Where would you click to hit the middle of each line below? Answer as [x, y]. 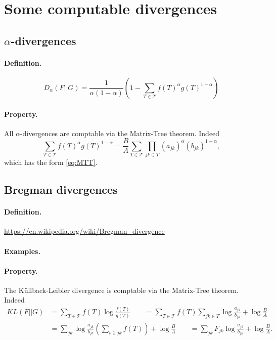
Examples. [22, 251]
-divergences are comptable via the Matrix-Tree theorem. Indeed [120, 133]
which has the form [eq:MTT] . [51, 162]
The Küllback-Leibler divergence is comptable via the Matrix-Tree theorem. [122, 290]
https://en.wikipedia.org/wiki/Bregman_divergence [84, 231]
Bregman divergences [61, 189]
